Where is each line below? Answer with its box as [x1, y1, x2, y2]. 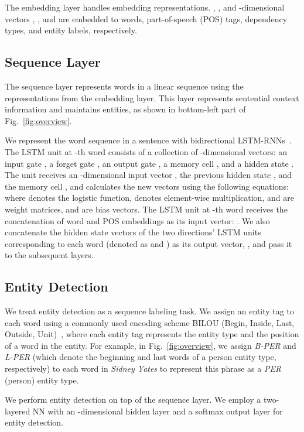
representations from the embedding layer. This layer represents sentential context [5, 91, 299, 104]
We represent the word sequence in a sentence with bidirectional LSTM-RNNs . [5, 134, 292, 146]
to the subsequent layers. [5, 249, 94, 261]
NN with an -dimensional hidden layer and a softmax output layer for [32, 404, 283, 417]
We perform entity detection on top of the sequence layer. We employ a [5, 393, 261, 406]
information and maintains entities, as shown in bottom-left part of [5, 103, 246, 115]
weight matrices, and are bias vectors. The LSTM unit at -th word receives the [5, 203, 288, 215]
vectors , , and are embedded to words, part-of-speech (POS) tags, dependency [5, 12, 288, 25]
